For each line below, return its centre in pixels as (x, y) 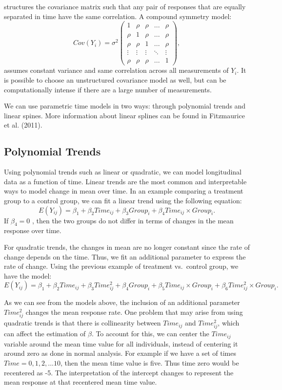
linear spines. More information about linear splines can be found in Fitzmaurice (124, 115)
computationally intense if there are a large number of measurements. (108, 89)
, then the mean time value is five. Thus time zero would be (150, 363)
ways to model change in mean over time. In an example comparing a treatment (124, 191)
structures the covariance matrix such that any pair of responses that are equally (125, 6)
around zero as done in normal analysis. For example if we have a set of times (120, 353)
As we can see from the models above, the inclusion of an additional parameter (122, 302)
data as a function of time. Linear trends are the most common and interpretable (125, 181)
